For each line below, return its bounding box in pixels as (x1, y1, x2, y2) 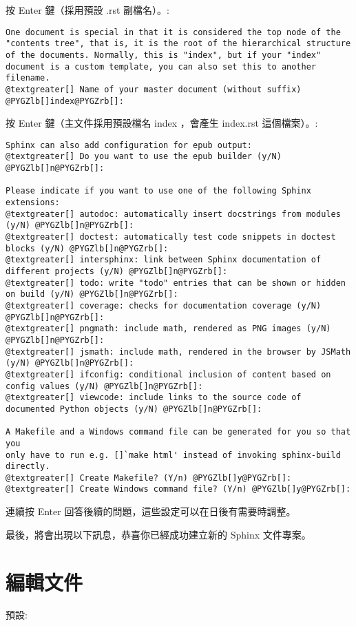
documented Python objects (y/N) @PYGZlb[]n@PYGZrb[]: (6, 404, 262, 414)
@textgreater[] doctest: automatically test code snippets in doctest (6, 232, 336, 242)
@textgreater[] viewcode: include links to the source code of (6, 393, 302, 403)
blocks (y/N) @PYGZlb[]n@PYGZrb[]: (6, 243, 169, 253)
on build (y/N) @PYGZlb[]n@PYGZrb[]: (6, 289, 178, 300)
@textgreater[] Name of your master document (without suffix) (6, 84, 302, 94)
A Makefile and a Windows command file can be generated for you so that (6, 427, 351, 437)
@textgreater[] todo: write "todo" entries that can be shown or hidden (6, 278, 346, 288)
